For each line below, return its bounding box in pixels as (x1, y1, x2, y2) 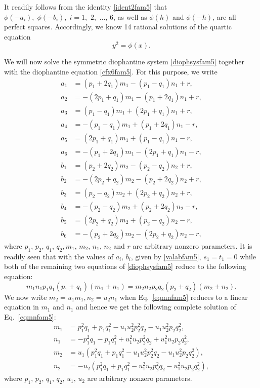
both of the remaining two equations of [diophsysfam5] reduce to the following (4, 261, 246, 271)
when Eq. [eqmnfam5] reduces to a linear (119, 291, 248, 302)
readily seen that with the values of (4, 251, 114, 261)
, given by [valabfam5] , (131, 251, 201, 261)
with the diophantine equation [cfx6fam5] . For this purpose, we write (4, 66, 218, 77)
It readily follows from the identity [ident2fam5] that (4, 2, 167, 12)
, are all (212, 11, 236, 22)
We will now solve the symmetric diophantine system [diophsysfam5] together (4, 56, 244, 67)
